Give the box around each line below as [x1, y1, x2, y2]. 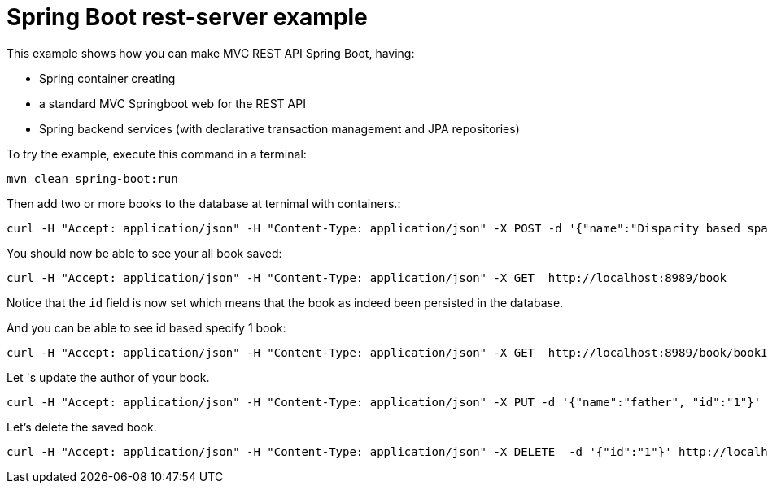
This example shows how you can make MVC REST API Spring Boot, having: [7, 46, 415, 60]
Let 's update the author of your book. [7, 370, 210, 384]
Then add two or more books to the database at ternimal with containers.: [7, 196, 401, 210]
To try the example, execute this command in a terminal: [7, 146, 307, 161]
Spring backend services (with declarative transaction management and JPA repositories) [39, 121, 520, 136]
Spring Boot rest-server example [7, 3, 368, 31]
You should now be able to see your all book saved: [7, 245, 282, 260]
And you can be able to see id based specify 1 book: [7, 320, 286, 335]
